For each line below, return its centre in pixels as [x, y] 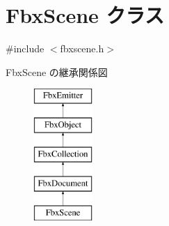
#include [25, 48]
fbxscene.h [82, 48]
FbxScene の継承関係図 [57, 71]
